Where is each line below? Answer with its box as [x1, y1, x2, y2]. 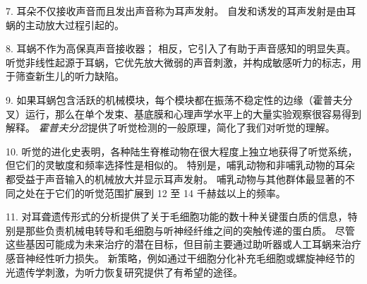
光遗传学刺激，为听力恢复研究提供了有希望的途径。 [6, 264, 243, 279]
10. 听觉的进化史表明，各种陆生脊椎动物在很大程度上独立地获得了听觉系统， [6, 143, 358, 158]
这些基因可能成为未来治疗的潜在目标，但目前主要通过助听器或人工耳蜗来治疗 [6, 237, 361, 252]
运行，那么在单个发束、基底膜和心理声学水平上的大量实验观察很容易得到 [25, 106, 361, 121]
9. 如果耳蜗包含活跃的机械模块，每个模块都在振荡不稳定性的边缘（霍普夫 [6, 92, 343, 107]
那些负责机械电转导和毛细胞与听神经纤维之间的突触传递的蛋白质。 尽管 [25, 223, 355, 237]
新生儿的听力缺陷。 [35, 69, 124, 83]
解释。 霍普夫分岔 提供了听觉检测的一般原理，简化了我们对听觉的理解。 [6, 120, 335, 135]
